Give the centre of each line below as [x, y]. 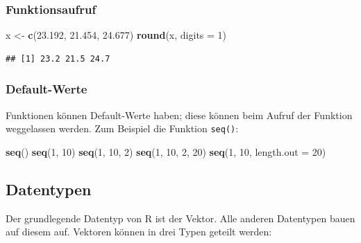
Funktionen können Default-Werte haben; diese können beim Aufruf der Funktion [179, 115]
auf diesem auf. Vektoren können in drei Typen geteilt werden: [139, 232]
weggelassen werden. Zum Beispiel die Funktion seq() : [122, 128]
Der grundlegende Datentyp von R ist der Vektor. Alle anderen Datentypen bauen [180, 218]
